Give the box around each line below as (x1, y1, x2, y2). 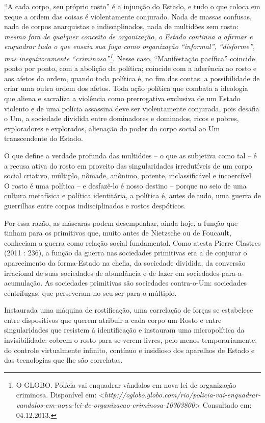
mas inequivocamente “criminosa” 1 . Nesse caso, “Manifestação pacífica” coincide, (4, 51, 257, 63)
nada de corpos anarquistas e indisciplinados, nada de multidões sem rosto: (4, 21, 238, 32)
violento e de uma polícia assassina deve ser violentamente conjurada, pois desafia (4, 103, 259, 113)
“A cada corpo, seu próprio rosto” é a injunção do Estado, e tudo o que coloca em (4, 1, 260, 11)
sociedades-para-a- (187, 267, 244, 278)
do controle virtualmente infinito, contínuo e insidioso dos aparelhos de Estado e (4, 344, 255, 355)
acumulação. (4, 277, 43, 288)
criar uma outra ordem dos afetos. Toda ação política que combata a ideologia (4, 83, 248, 93)
